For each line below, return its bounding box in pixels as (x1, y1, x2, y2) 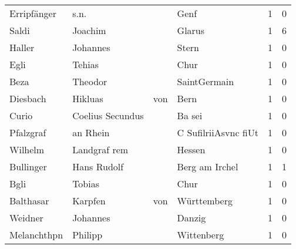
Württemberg (177, 194, 233, 207)
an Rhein (72, 126, 110, 139)
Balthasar (9, 194, 49, 207)
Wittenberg (177, 228, 224, 241)
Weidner (9, 211, 43, 224)
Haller (9, 41, 35, 54)
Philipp (72, 228, 103, 241)
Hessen (177, 143, 206, 156)
